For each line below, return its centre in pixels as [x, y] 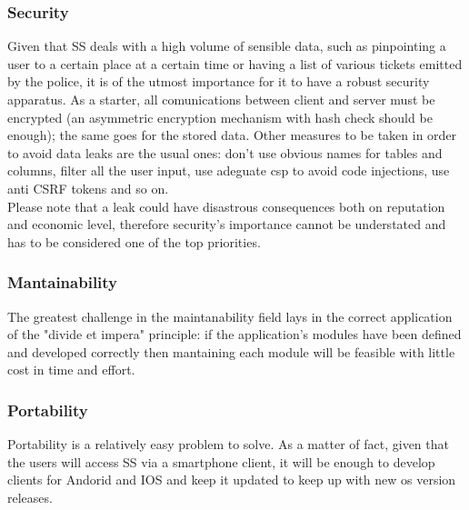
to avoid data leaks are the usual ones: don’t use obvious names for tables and [225, 152]
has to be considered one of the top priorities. [134, 241]
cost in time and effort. [71, 370]
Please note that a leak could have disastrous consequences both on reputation [226, 206]
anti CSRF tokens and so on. [88, 188]
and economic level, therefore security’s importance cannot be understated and [227, 224]
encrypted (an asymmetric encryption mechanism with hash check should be [220, 117]
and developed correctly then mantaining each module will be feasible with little [231, 351]
